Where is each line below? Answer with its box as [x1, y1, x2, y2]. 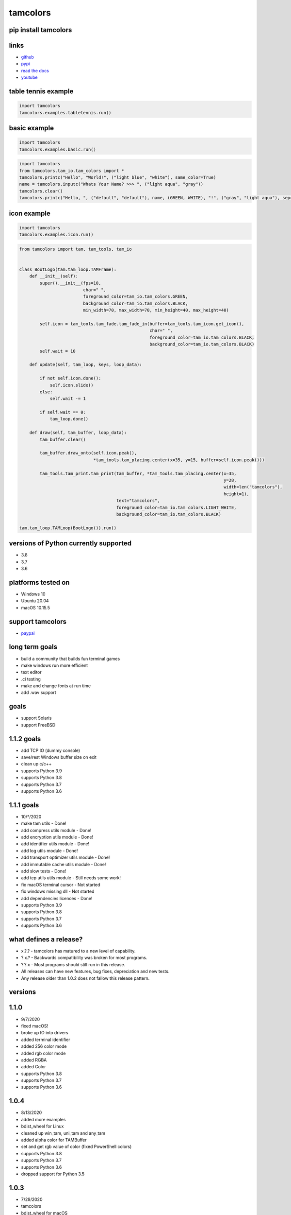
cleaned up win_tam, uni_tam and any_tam [21, 1130, 106, 1136]
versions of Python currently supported [9, 539, 132, 548]
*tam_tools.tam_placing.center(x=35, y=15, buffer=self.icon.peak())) [93, 457, 265, 463]
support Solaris [21, 715, 52, 721]
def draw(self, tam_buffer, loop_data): [29, 430, 127, 435]
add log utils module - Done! [21, 848, 78, 853]
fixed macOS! [21, 1023, 48, 1029]
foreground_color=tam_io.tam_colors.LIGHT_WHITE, [116, 504, 237, 510]
